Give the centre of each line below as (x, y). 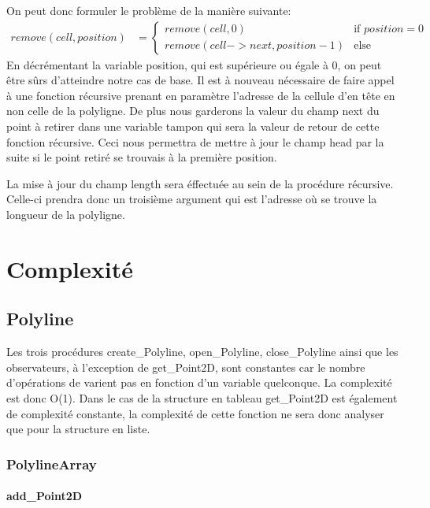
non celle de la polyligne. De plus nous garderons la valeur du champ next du (193, 111)
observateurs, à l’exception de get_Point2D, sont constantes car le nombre (186, 367)
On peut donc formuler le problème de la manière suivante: (149, 10)
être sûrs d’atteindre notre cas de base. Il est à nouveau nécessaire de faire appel (200, 80)
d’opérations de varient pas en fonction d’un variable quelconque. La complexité (199, 382)
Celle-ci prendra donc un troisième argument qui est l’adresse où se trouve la (192, 199)
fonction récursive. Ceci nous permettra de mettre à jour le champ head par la (195, 141)
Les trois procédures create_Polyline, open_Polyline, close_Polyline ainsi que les (202, 352)
